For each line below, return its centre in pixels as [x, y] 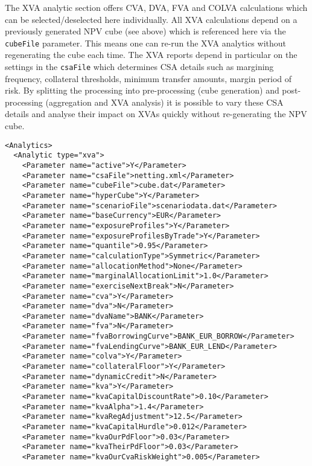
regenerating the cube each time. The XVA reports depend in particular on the [151, 55]
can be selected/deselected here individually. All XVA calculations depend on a [151, 19]
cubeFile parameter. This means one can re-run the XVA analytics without [145, 43]
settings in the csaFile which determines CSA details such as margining [139, 67]
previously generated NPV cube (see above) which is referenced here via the [145, 31]
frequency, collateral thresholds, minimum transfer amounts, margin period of [148, 78]
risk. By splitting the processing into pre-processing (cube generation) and [142, 90]
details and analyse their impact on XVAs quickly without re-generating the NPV [156, 114]
